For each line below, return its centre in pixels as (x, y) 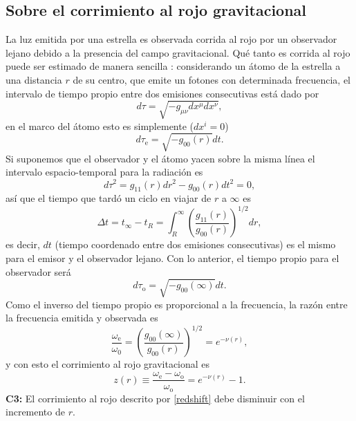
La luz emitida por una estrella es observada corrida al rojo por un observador (171, 39)
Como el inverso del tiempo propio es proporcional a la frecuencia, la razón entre (177, 304)
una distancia (34, 79)
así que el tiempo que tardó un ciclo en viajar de (109, 198)
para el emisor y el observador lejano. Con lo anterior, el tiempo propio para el (172, 258)
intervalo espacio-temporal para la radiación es (104, 172)
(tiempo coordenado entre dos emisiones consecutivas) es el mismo (195, 244)
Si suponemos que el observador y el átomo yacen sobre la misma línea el (160, 158)
